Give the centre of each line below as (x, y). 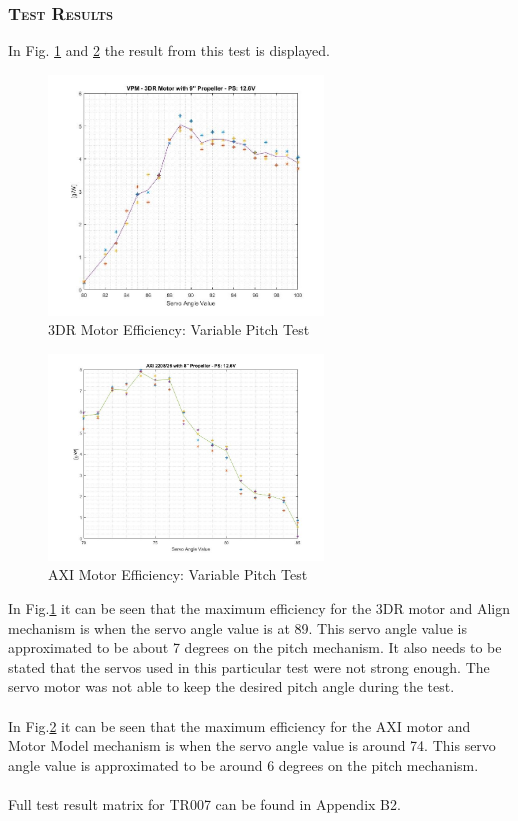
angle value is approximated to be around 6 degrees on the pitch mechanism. (243, 764)
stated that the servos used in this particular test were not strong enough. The (249, 666)
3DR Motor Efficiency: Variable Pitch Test (179, 329)
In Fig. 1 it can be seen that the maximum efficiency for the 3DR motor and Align (259, 608)
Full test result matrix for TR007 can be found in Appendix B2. (204, 804)
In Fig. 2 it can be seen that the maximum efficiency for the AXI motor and (239, 725)
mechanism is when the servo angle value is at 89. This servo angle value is (238, 627)
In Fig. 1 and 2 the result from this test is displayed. (169, 50)
